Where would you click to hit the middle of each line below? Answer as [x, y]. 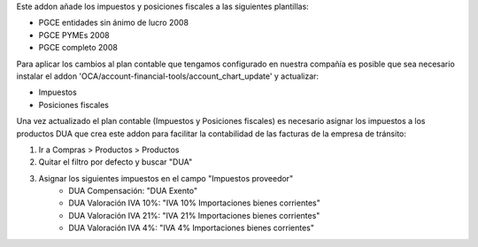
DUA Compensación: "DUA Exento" [133, 191]
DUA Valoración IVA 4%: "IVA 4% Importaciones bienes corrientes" [191, 228]
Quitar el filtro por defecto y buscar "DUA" [116, 162]
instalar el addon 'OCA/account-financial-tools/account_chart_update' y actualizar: [167, 76]
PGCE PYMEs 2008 [74, 35]
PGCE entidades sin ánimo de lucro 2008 [114, 23]
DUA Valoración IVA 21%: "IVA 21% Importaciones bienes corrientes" [194, 215]
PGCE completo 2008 [78, 48]
